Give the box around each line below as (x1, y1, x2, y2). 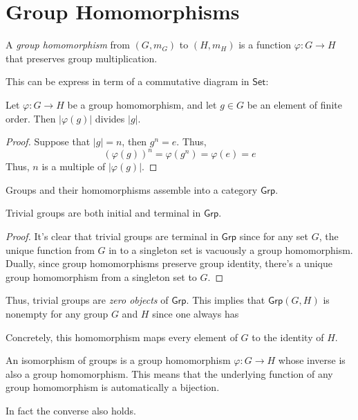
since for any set (239, 228, 308, 243)
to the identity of (252, 329, 324, 344)
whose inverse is (278, 353, 346, 367)
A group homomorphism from (6, 37, 130, 52)
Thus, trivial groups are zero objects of (6, 293, 169, 307)
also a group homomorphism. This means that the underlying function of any (6, 366, 333, 381)
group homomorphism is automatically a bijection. (6, 380, 220, 394)
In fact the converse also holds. (6, 403, 136, 417)
